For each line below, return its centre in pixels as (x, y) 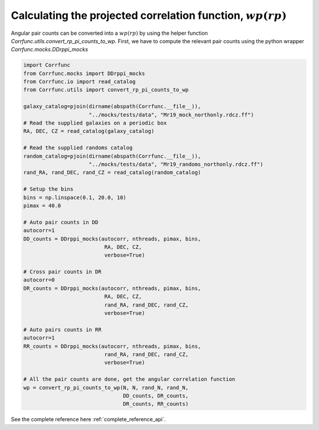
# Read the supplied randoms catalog (78, 148)
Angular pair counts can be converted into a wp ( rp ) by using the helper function (109, 33)
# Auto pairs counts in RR (62, 330)
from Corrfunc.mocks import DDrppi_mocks (84, 73)
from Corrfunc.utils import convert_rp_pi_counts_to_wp (106, 90)
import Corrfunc (47, 65)
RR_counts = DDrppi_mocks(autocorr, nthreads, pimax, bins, (112, 346)
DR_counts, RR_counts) (156, 404)
